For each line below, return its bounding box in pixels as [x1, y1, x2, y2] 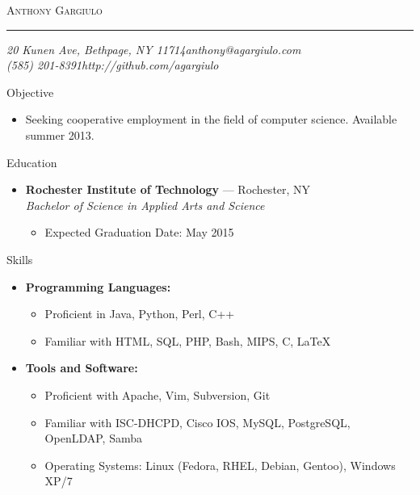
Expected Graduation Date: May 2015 [44, 224, 234, 241]
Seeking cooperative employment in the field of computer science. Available [25, 111, 397, 128]
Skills [6, 250, 33, 267]
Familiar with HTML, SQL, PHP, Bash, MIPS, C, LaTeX [44, 332, 331, 349]
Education [6, 153, 57, 170]
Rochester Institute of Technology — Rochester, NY [25, 181, 311, 198]
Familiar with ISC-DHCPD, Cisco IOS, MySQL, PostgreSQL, [44, 413, 351, 430]
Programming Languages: [25, 278, 171, 295]
